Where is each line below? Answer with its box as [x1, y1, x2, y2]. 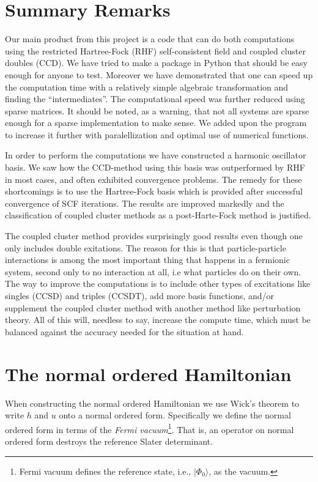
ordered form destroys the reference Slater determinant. [5, 434, 213, 447]
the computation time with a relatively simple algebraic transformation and [5, 80, 289, 93]
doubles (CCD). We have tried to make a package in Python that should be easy [5, 56, 308, 69]
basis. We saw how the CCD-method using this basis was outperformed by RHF [5, 161, 305, 174]
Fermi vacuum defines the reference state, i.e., [19, 464, 191, 477]
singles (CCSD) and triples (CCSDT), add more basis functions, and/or [5, 289, 275, 302]
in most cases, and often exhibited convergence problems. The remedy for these [5, 172, 302, 185]
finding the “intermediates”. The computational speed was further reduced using [5, 92, 305, 105]
